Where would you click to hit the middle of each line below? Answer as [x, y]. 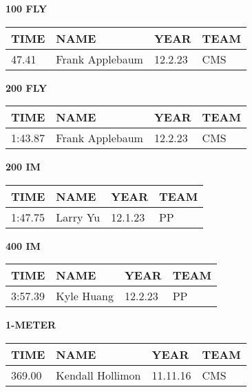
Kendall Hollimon [98, 375]
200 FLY [27, 87]
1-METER [31, 325]
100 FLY [27, 8]
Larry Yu [78, 217]
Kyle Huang [85, 296]
